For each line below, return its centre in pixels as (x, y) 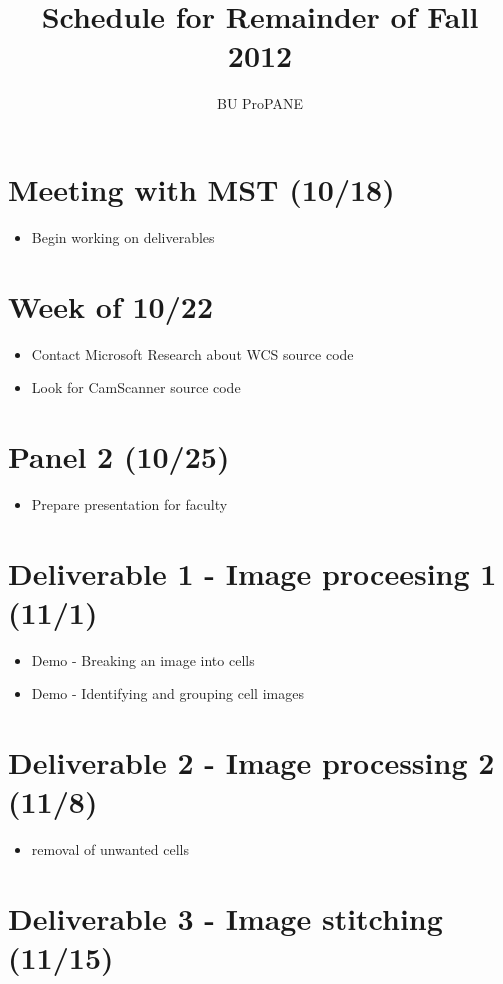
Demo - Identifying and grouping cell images (167, 693)
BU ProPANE (259, 103)
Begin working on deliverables (123, 236)
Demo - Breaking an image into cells (143, 659)
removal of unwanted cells (110, 849)
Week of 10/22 (110, 305)
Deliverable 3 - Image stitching (225, 918)
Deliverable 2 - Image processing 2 (251, 762)
